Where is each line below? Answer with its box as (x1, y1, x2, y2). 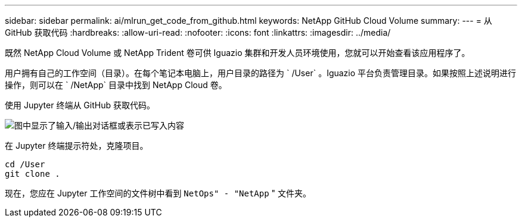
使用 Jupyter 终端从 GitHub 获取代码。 (5, 100, 155, 110)
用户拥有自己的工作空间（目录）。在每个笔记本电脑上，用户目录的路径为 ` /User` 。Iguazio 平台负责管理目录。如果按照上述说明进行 (5, 68, 517, 78)
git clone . (5, 169, 60, 179)
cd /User (5, 160, 45, 169)
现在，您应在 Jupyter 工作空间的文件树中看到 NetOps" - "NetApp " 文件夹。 (5, 188, 312, 198)
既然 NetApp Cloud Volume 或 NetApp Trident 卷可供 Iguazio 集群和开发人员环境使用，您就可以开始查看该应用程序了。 (5, 48, 470, 58)
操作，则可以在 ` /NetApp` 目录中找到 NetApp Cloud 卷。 (5, 80, 227, 90)
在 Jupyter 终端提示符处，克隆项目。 (5, 140, 148, 151)
